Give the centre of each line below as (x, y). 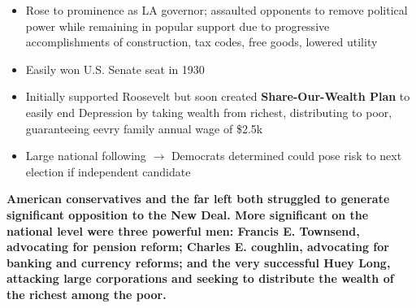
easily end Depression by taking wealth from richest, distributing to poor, (209, 112)
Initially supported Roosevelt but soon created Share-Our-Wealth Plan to (218, 96)
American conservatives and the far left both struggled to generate (198, 199)
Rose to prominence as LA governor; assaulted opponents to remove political (217, 10)
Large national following (86, 156)
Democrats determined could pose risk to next (286, 156)
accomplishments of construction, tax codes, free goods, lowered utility (201, 42)
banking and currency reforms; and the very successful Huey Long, (199, 262)
